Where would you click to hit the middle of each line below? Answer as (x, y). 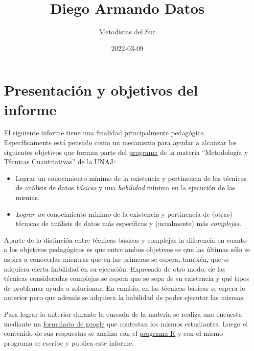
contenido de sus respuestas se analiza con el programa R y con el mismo (114, 333)
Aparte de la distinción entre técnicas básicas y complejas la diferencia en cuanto (125, 239)
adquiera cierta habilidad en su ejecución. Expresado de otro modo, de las (115, 268)
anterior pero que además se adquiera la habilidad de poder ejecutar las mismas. (125, 297)
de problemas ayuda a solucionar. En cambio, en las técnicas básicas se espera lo (125, 288)
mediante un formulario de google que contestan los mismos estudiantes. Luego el (126, 323)
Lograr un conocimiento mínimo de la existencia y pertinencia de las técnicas (131, 178)
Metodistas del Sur (127, 32)
